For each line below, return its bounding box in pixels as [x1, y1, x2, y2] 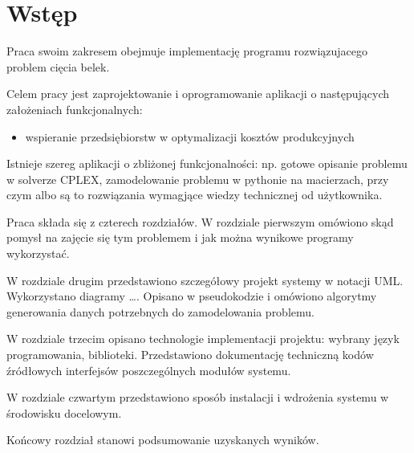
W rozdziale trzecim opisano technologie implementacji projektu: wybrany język [6, 330, 400, 347]
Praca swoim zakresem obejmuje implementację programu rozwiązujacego [6, 43, 368, 59]
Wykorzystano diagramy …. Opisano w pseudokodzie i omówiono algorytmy [6, 288, 377, 304]
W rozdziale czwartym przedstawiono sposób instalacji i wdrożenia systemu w [6, 389, 389, 406]
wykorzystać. [6, 245, 70, 262]
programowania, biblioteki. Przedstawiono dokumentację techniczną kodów [6, 346, 374, 363]
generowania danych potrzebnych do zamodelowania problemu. [6, 303, 315, 320]
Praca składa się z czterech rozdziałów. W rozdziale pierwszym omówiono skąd [6, 213, 394, 230]
